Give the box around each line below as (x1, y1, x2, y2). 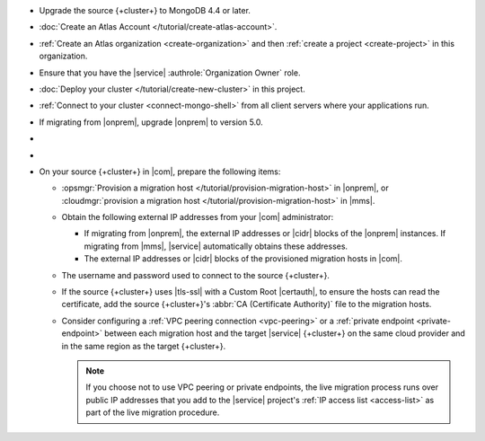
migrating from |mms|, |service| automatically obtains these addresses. (84, 241, 348, 251)
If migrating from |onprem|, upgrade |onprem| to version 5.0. (39, 117, 264, 128)
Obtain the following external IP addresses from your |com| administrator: (61, 212, 334, 223)
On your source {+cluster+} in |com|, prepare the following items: (39, 166, 281, 177)
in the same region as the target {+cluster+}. (61, 340, 226, 351)
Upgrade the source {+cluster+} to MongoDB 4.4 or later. (39, 5, 251, 15)
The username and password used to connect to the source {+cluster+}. (61, 269, 330, 280)
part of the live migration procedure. (85, 407, 220, 418)
